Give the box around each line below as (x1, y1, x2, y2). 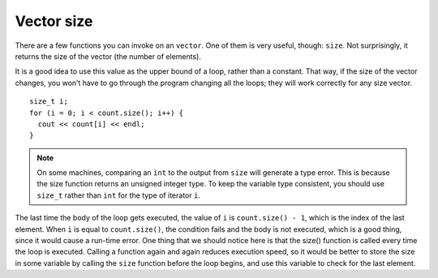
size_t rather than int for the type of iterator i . (36, 190, 200, 200)
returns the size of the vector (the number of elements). (15, 51, 202, 61)
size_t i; (29, 97, 68, 106)
